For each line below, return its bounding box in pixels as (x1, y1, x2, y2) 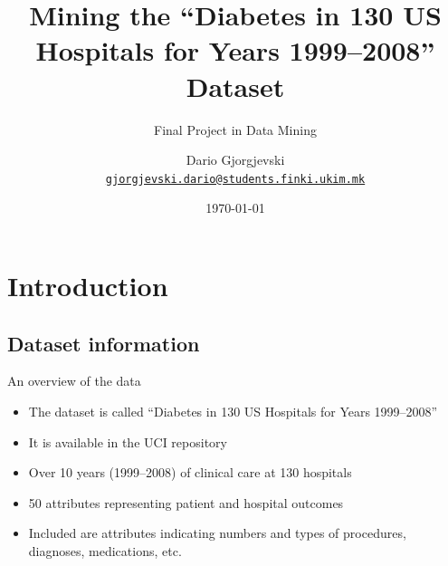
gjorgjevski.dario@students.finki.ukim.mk (105, 172, 366, 186)
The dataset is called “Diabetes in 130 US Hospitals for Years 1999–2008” (28, 401, 438, 420)
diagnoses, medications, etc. (28, 541, 182, 560)
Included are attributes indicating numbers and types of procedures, (28, 523, 406, 542)
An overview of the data (7, 371, 141, 390)
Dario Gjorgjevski (186, 150, 285, 169)
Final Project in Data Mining (154, 120, 317, 139)
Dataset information (7, 329, 200, 357)
